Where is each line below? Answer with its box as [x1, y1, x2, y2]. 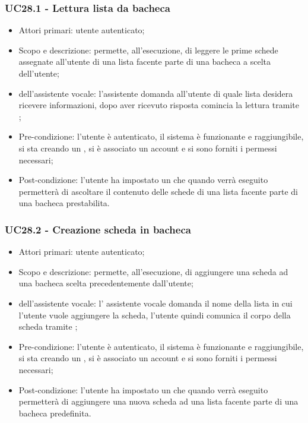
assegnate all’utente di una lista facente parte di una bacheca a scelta [18, 55, 271, 68]
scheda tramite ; [18, 320, 78, 333]
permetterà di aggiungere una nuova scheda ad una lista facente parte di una [18, 395, 299, 408]
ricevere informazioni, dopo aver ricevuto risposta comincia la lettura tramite [18, 99, 299, 111]
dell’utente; [18, 67, 59, 79]
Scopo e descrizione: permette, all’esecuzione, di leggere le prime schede [18, 43, 278, 56]
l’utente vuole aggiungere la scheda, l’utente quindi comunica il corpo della [18, 308, 291, 321]
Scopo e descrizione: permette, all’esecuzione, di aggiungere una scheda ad [18, 265, 288, 277]
